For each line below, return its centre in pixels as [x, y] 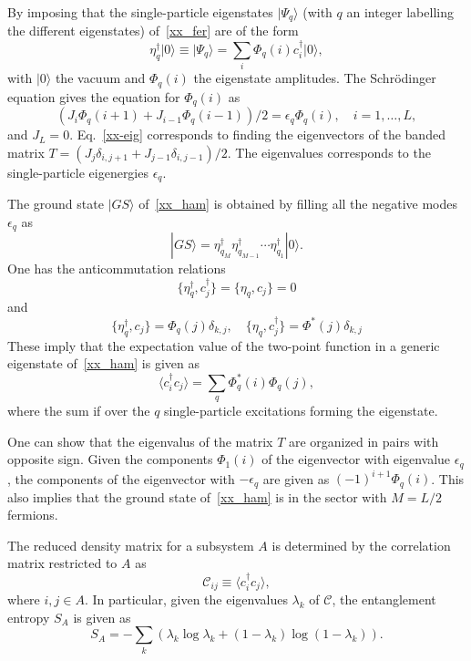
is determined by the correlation [361, 545]
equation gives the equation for [94, 96]
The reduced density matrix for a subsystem [131, 545]
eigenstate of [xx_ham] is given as [104, 363]
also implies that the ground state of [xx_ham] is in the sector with [197, 496]
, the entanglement [384, 599]
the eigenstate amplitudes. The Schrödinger [315, 78]
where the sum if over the [79, 410]
